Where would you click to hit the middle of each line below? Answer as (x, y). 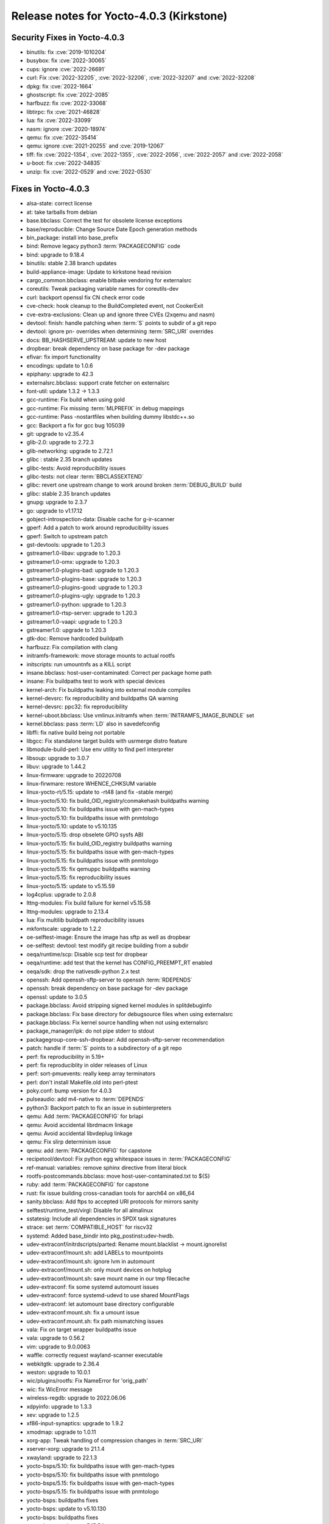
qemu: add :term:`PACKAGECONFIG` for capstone (89, 1150)
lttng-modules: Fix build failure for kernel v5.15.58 (89, 903)
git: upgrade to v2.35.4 (55, 433)
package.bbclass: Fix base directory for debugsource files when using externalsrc (130, 1014)
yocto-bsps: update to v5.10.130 (66, 1509)
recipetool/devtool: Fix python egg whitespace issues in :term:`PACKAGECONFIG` (129, 1159)
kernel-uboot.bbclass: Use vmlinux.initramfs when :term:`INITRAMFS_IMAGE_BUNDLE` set (140, 715)
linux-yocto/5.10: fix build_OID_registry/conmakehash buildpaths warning (118, 800)
